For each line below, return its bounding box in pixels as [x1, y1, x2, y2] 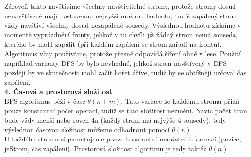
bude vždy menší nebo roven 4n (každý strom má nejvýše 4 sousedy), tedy [4, 115, 226, 125]
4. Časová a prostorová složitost [4, 86, 113, 96]
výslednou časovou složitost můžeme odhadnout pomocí [4, 124, 170, 134]
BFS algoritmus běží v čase [4, 95, 85, 106]
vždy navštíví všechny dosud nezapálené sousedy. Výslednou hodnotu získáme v [4, 20, 241, 30]
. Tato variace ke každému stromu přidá [121, 95, 240, 106]
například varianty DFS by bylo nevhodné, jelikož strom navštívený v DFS [4, 58, 227, 68]
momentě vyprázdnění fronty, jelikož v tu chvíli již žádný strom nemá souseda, [4, 29, 238, 39]
